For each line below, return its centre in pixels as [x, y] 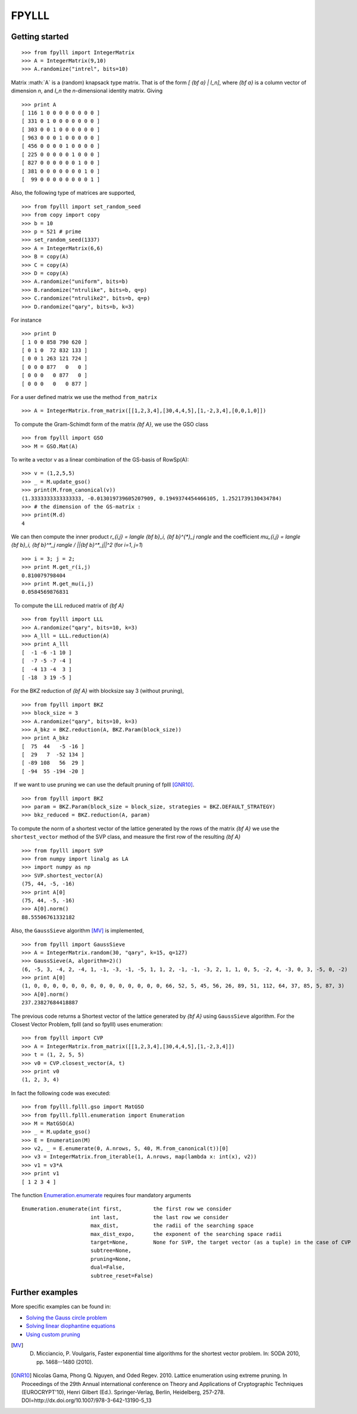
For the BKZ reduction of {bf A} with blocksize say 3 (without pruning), [98, 691]
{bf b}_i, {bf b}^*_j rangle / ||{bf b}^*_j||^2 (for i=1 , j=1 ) [77, 545]
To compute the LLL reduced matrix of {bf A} [69, 605]
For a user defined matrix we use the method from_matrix [84, 397]
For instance [26, 320]
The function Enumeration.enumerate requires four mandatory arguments [101, 1195]
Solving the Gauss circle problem [66, 1318]
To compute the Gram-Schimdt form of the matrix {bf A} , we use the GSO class [111, 424]
